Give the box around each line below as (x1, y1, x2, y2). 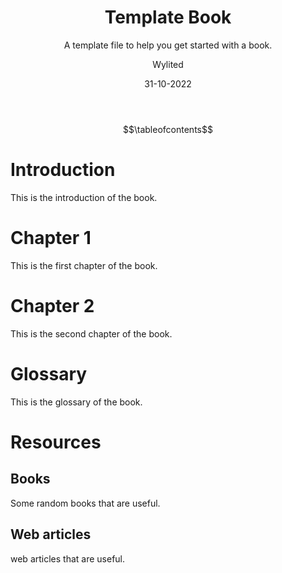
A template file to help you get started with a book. (63, 39, 273, 51)
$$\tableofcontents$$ (123, 123, 213, 135)
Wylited (152, 58, 184, 70)
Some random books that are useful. (10, 497, 161, 509)
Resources (10, 431, 102, 453)
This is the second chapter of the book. (10, 327, 173, 340)
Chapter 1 (10, 227, 92, 250)
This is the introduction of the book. (10, 191, 158, 203)
